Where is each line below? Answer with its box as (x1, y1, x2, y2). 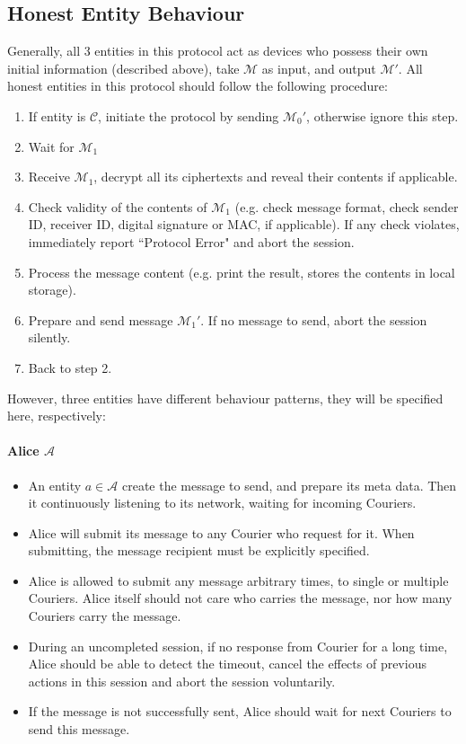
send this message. (28, 720, 130, 739)
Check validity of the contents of (28, 197, 207, 216)
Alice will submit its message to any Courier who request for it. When (28, 523, 415, 542)
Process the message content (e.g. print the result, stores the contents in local (28, 262, 455, 281)
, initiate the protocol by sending (98, 106, 279, 125)
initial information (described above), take (7, 58, 240, 77)
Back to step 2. (28, 358, 112, 376)
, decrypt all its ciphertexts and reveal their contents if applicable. (93, 167, 458, 186)
